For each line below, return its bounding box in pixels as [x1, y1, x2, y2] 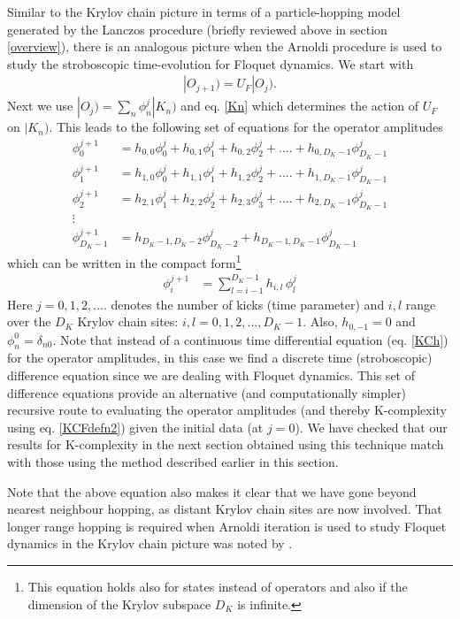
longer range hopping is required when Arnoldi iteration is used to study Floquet [7, 516, 447, 535]
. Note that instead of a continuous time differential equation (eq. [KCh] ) [52, 330, 448, 348]
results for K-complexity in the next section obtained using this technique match [7, 435, 444, 454]
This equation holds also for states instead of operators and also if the [27, 577, 408, 595]
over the [7, 312, 51, 331]
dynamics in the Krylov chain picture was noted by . [7, 534, 293, 553]
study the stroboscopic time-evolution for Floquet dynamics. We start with [7, 54, 414, 73]
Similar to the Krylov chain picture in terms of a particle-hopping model [7, 3, 401, 20]
